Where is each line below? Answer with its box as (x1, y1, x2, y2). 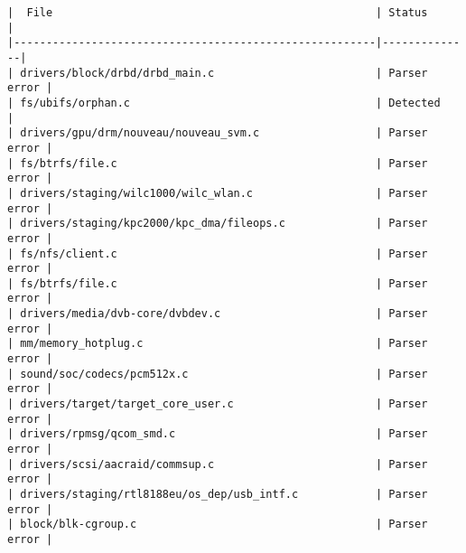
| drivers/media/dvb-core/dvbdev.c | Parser (7, 307, 428, 321)
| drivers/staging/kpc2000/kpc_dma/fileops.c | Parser (7, 217, 428, 230)
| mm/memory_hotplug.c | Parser (7, 337, 428, 351)
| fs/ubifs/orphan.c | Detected (7, 96, 441, 109)
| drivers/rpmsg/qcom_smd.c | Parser (7, 427, 428, 441)
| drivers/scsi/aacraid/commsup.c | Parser (7, 457, 428, 471)
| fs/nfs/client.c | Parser (7, 247, 428, 260)
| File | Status (7, 6, 428, 19)
